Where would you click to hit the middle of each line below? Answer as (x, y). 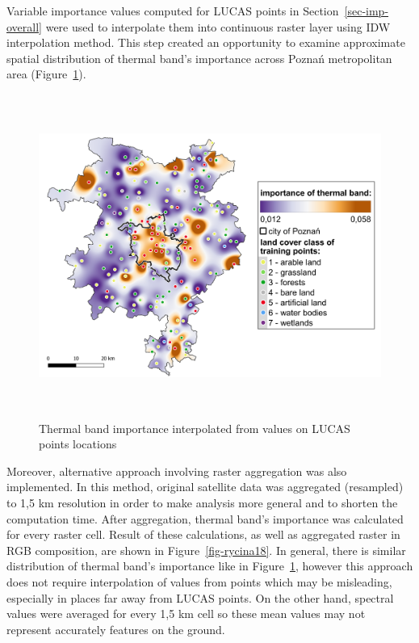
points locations (78, 444)
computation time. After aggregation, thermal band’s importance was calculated (205, 518)
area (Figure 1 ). (46, 74)
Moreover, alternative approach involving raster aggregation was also (177, 471)
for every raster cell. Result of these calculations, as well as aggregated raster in (203, 534)
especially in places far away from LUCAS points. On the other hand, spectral (200, 597)
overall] (24, 26)
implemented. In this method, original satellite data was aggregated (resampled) (205, 487)
